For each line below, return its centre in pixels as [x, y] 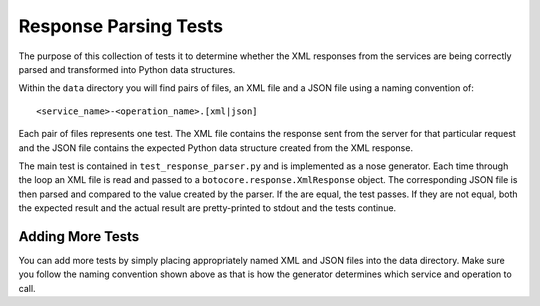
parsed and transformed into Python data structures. [127, 69]
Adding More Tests [79, 236]
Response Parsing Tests [121, 26]
